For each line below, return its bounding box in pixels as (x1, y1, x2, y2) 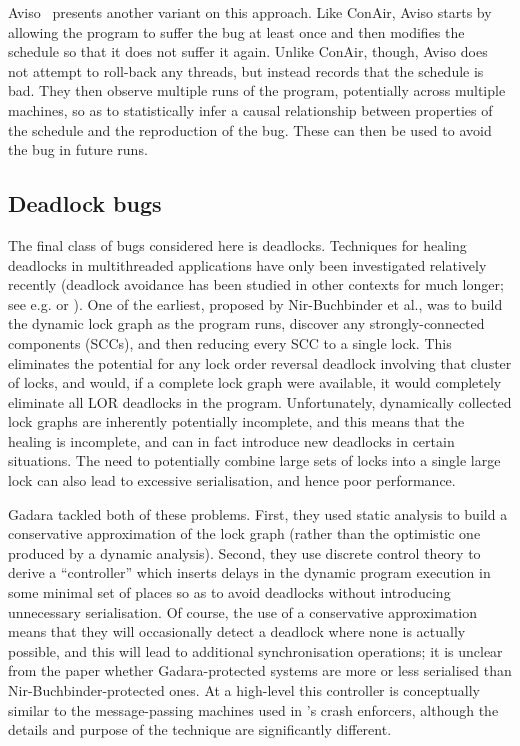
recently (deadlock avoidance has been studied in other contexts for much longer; (8, 274, 504, 295)
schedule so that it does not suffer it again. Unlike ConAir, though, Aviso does (8, 41, 488, 62)
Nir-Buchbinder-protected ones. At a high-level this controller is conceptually (8, 680, 480, 701)
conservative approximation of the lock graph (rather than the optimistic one (8, 523, 481, 544)
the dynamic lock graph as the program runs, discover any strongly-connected (8, 313, 485, 334)
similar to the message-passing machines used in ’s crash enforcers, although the (8, 699, 499, 720)
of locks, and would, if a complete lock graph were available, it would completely (8, 372, 502, 393)
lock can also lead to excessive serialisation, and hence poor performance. (8, 470, 456, 491)
